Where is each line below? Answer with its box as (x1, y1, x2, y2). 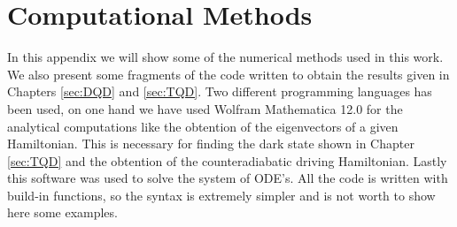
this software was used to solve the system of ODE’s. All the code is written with (7, 169, 448, 187)
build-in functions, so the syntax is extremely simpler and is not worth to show (7, 185, 436, 204)
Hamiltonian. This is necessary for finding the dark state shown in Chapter (7, 134, 414, 153)
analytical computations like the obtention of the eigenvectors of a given (7, 117, 399, 135)
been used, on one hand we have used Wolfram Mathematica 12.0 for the (7, 99, 403, 117)
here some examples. (7, 203, 118, 222)
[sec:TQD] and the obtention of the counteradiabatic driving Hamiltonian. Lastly (7, 151, 447, 170)
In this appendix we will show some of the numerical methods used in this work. (7, 48, 444, 66)
